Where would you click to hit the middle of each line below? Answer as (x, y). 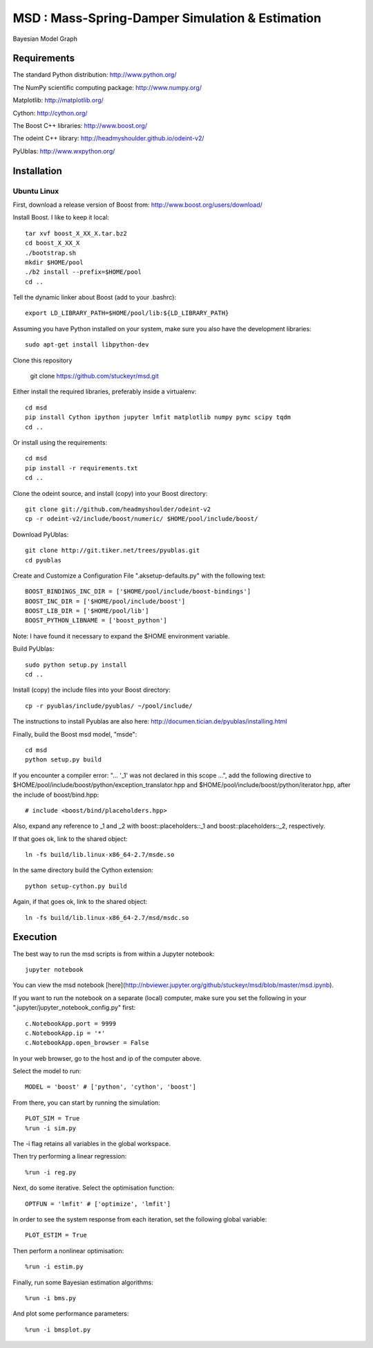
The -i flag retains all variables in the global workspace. (92, 1144)
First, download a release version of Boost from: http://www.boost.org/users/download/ (137, 205)
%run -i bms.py (51, 1298)
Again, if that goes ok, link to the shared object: (80, 902)
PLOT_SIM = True (52, 1118)
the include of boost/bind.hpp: (56, 795)
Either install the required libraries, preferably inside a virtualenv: (105, 391)
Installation (37, 170)
